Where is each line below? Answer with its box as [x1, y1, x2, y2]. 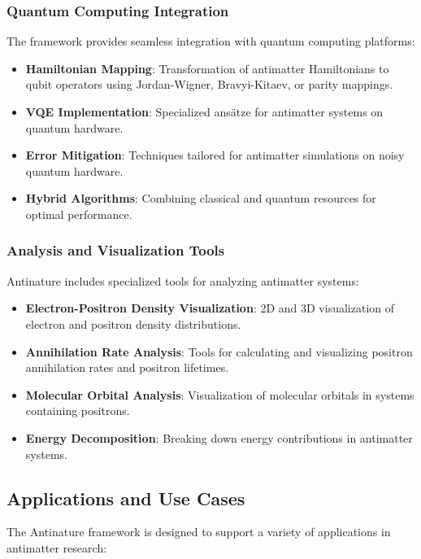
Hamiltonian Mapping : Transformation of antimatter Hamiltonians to [25, 59, 389, 76]
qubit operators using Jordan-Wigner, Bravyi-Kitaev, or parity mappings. [25, 76, 393, 93]
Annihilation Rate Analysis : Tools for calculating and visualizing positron [25, 343, 413, 360]
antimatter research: [7, 539, 107, 556]
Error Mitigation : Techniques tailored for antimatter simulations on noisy [25, 146, 405, 164]
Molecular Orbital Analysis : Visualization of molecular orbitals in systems [25, 386, 414, 403]
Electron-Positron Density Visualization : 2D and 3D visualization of [25, 299, 395, 317]
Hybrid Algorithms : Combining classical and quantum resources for [25, 190, 376, 207]
